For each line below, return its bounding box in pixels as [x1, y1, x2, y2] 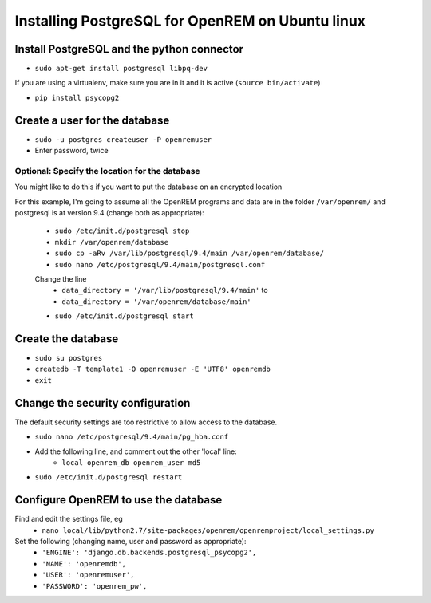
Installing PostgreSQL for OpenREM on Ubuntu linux [14, 12, 366, 30]
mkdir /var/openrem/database [54, 238, 169, 246]
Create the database [14, 332, 119, 345]
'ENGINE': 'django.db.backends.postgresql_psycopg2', [42, 548, 257, 558]
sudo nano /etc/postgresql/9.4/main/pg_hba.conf [34, 432, 229, 442]
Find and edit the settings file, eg [14, 514, 123, 524]
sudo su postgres [34, 353, 103, 363]
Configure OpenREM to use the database [14, 493, 223, 506]
